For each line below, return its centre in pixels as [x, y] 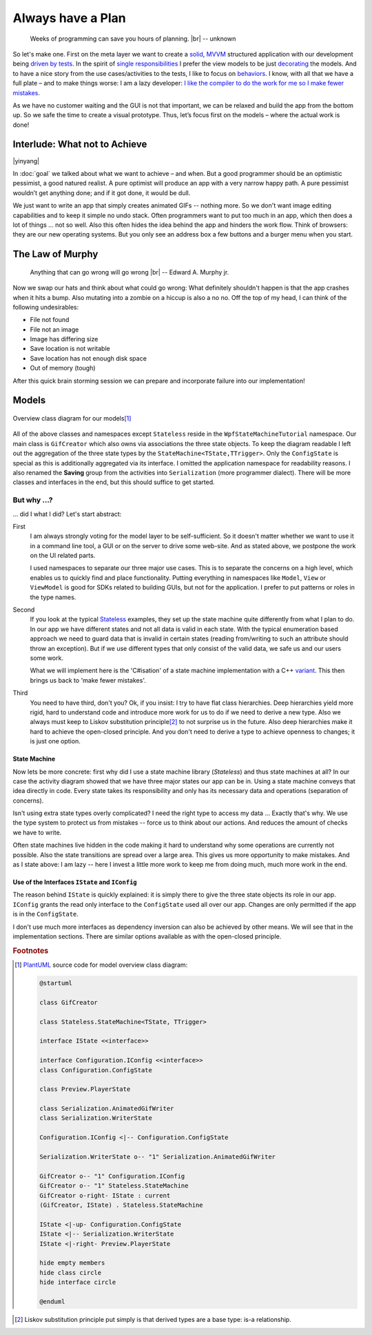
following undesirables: [46, 307]
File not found [50, 320]
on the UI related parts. [63, 556]
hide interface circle [77, 1282]
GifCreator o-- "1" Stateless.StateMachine [114, 1186]
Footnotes [31, 950]
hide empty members [72, 1263]
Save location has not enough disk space [89, 358]
